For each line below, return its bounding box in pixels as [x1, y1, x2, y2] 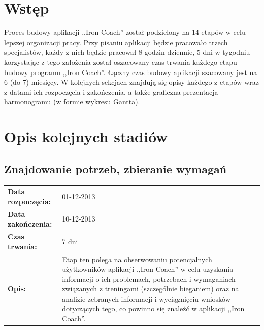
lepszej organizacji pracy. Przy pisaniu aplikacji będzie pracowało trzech [4, 36, 228, 47]
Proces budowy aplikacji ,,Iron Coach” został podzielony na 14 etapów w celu [4, 27, 246, 38]
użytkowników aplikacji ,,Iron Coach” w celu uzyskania [62, 264, 234, 274]
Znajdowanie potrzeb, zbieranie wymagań [4, 161, 227, 176]
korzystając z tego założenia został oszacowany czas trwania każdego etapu [4, 56, 237, 67]
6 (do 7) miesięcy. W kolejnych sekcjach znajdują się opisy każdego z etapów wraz [4, 77, 259, 87]
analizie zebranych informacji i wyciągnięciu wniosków [62, 293, 230, 304]
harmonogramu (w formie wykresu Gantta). [4, 96, 140, 107]
